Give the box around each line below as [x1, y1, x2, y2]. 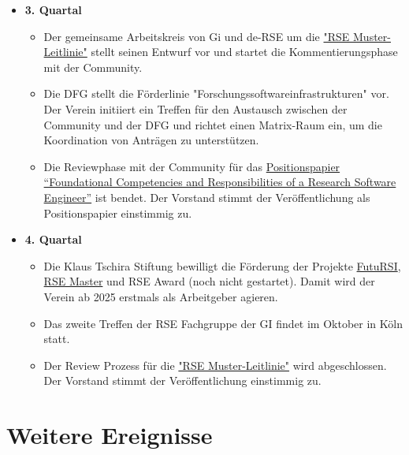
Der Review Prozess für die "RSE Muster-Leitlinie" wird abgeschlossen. [43, 356, 387, 373]
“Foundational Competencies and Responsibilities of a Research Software [43, 173, 396, 190]
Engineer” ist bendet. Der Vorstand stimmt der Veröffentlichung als [43, 188, 370, 205]
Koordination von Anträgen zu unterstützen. [43, 132, 259, 148]
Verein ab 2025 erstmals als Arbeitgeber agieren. [43, 288, 278, 304]
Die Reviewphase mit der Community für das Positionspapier [43, 158, 340, 174]
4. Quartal [24, 231, 82, 248]
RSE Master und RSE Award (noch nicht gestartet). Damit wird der [43, 273, 375, 289]
